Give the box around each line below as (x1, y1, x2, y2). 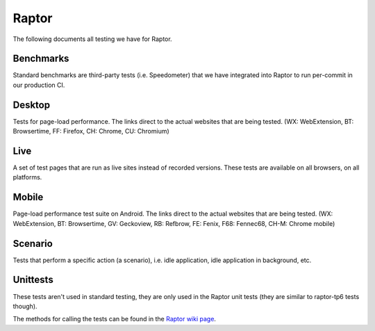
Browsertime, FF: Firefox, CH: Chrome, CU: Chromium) (12, 127, 169, 136)
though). (12, 302, 37, 310)
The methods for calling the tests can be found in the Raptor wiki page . (12, 315, 217, 323)
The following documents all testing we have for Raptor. (12, 35, 173, 43)
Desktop (12, 99, 51, 111)
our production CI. (12, 81, 65, 89)
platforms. (12, 173, 42, 181)
